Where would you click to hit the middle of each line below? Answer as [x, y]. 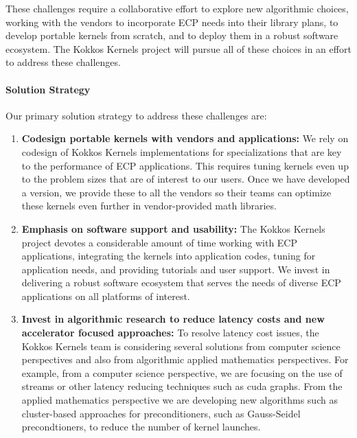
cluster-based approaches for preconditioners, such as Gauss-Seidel [161, 413]
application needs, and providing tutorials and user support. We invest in [176, 269]
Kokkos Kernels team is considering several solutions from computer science [181, 346]
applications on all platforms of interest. [106, 296]
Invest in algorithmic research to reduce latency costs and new [173, 319]
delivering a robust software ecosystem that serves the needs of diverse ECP [181, 283]
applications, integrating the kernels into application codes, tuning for [169, 256]
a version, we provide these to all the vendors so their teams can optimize [176, 192]
